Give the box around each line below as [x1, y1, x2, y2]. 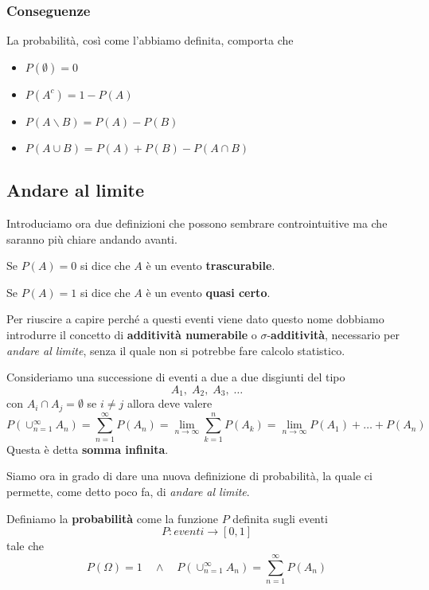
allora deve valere [127, 395, 213, 412]
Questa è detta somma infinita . [6, 440, 169, 457]
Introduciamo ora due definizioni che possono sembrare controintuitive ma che [6, 215, 388, 232]
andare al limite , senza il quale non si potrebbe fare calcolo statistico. [6, 342, 345, 358]
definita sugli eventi [232, 510, 328, 526]
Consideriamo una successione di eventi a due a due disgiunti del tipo [6, 369, 345, 385]
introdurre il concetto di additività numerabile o [6, 326, 257, 342]
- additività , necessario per [267, 326, 400, 342]
